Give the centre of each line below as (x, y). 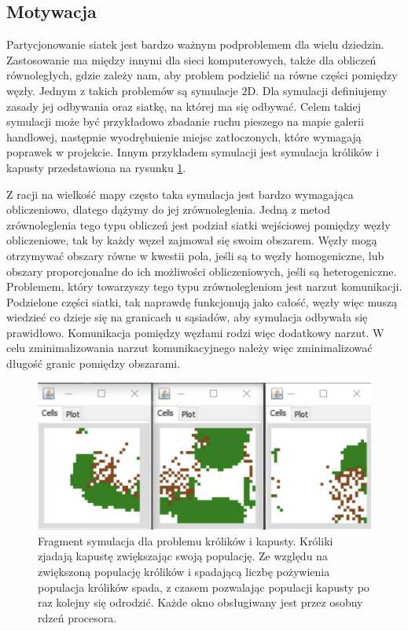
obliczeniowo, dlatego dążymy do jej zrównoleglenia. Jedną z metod (169, 209)
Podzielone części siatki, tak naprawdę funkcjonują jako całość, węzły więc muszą (202, 301)
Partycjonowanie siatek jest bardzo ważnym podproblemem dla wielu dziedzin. (195, 44)
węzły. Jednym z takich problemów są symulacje (122, 90)
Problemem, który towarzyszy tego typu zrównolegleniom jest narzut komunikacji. (204, 286)
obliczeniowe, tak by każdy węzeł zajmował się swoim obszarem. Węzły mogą (192, 240)
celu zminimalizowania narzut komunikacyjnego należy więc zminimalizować (189, 348)
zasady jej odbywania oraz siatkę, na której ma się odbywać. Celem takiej (184, 106)
